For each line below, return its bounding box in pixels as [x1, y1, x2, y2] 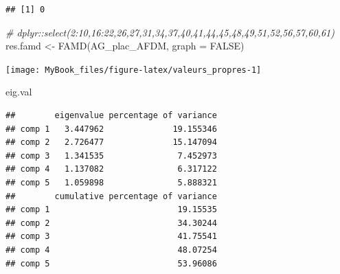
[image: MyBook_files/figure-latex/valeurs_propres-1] [5, 65, 262, 75]
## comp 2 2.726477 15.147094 [5, 137, 217, 148]
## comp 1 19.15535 [5, 205, 217, 215]
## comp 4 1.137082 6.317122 [5, 164, 217, 174]
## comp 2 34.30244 [5, 218, 217, 228]
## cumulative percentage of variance [5, 191, 217, 201]
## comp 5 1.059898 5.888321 [5, 178, 217, 187]
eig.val [5, 84, 32, 99]
